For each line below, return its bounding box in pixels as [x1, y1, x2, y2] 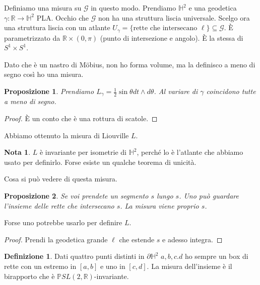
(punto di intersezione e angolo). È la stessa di [100, 32, 243, 43]
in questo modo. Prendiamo [91, 3, 176, 13]
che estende [119, 234, 155, 244]
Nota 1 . [4, 147, 31, 157]
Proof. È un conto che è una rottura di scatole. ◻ [4, 113, 158, 124]
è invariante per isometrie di [39, 147, 127, 157]
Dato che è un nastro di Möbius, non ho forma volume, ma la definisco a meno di [4, 59, 255, 69]
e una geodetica [188, 3, 237, 13]
